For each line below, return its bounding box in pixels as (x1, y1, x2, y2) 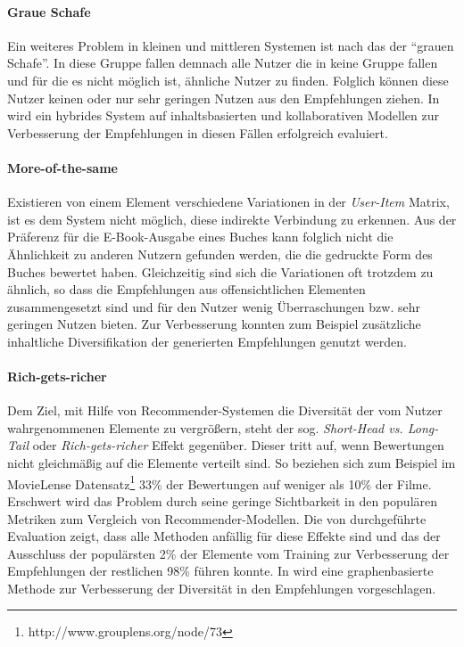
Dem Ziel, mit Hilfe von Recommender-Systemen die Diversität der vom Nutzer (7, 401, 443, 420)
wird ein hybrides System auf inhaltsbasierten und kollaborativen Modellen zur (7, 106, 439, 125)
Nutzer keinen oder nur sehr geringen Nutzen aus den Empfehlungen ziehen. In (7, 88, 440, 107)
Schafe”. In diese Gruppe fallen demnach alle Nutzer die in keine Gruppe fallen (7, 53, 438, 72)
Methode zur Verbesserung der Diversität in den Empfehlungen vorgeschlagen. (7, 578, 436, 597)
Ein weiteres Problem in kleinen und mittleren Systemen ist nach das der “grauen (7, 36, 454, 54)
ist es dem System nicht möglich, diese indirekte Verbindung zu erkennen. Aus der (7, 209, 457, 228)
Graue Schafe (7, 2, 91, 20)
